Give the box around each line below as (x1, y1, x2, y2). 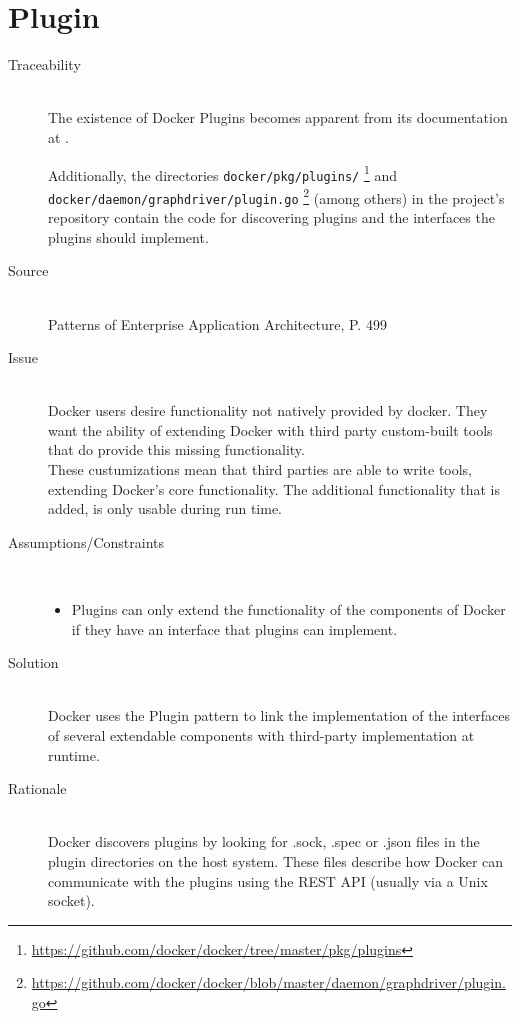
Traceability (8, 54, 81, 75)
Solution (8, 652, 59, 673)
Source (8, 260, 49, 281)
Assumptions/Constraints (8, 531, 164, 552)
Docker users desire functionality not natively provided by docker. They (48, 400, 488, 421)
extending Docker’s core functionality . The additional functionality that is (48, 478, 500, 499)
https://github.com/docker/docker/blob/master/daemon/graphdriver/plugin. (31, 972, 506, 993)
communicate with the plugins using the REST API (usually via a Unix (48, 870, 488, 891)
